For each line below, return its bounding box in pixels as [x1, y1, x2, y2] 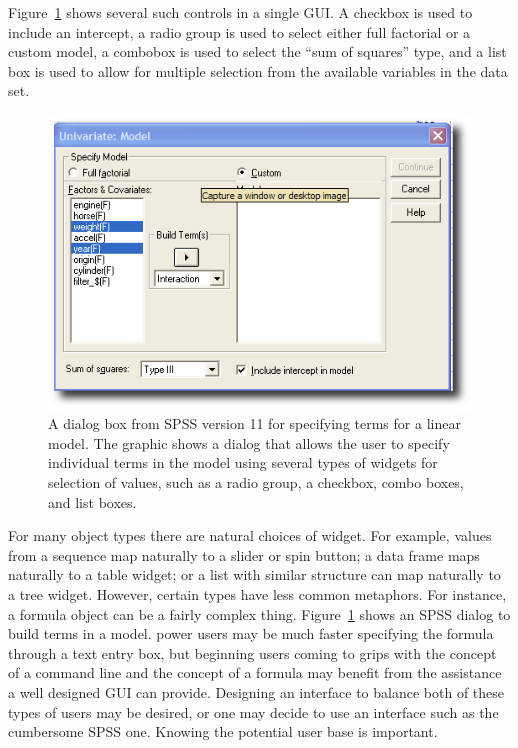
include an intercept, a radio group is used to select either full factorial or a [8, 21, 471, 42]
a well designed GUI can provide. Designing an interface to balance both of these [8, 681, 505, 702]
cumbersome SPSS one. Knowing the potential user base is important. [8, 721, 438, 742]
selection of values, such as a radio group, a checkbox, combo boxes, [48, 472, 464, 493]
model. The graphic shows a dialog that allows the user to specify [48, 432, 450, 453]
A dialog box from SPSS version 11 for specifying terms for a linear [48, 413, 461, 434]
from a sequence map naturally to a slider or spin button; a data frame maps [8, 544, 480, 565]
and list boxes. [48, 491, 137, 512]
